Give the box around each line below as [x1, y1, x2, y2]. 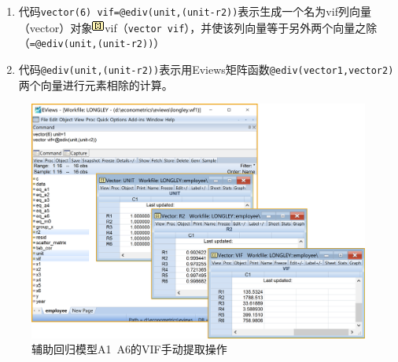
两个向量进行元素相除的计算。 [18, 76, 173, 93]
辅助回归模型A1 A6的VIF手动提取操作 [31, 341, 227, 357]
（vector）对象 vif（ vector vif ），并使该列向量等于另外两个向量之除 [18, 19, 378, 35]
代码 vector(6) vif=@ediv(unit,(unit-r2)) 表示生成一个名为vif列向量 [18, 3, 371, 19]
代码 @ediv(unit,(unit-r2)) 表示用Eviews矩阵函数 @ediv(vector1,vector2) [18, 60, 394, 77]
